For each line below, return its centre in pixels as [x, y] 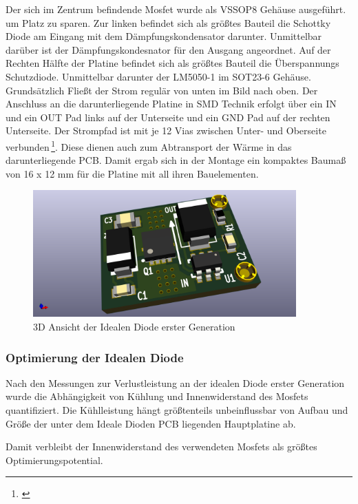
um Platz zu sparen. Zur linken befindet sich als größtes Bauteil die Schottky [168, 22]
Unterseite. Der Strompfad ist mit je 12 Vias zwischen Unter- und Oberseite [166, 130]
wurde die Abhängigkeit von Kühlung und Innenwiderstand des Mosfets [157, 396]
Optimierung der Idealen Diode [95, 357]
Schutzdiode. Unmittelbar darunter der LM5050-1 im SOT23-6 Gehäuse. [158, 76]
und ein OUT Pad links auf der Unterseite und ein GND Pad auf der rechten [168, 117]
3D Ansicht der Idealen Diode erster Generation [134, 327]
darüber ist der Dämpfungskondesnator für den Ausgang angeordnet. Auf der [168, 49]
